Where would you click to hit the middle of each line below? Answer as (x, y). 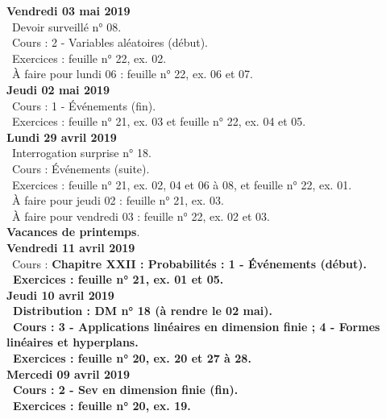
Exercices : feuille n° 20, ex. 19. (102, 405)
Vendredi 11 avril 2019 (71, 247)
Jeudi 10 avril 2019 (60, 295)
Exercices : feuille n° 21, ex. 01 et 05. (118, 279)
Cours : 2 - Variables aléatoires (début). (110, 42)
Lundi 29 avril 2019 (62, 137)
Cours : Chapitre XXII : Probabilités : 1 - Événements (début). (189, 263)
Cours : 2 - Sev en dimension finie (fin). (126, 390)
